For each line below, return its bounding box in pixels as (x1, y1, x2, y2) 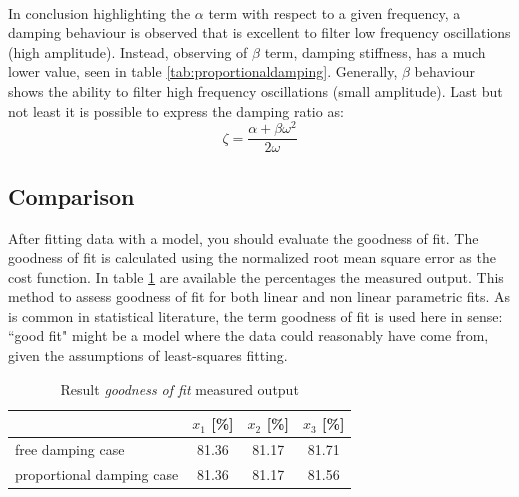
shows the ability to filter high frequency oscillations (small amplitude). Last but (8, 80, 503, 101)
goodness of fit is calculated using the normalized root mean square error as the (8, 247, 496, 268)
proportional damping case (15, 463, 179, 484)
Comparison (8, 180, 135, 211)
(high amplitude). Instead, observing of (8, 41, 248, 62)
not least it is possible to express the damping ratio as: (8, 100, 344, 121)
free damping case (15, 439, 125, 460)
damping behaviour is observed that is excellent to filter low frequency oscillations (8, 22, 511, 43)
